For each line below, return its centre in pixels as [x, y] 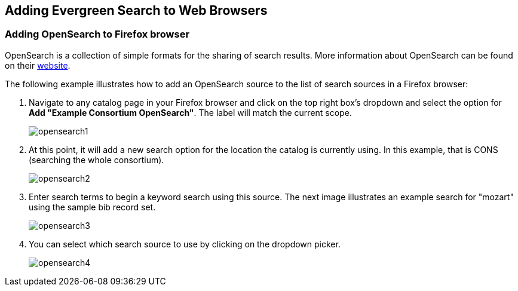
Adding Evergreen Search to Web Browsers [136, 10]
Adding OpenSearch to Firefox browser [97, 34]
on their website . [38, 65]
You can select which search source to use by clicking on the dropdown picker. [185, 244]
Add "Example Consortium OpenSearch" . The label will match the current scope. [190, 112]
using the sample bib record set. [92, 207]
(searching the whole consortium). [96, 160]
